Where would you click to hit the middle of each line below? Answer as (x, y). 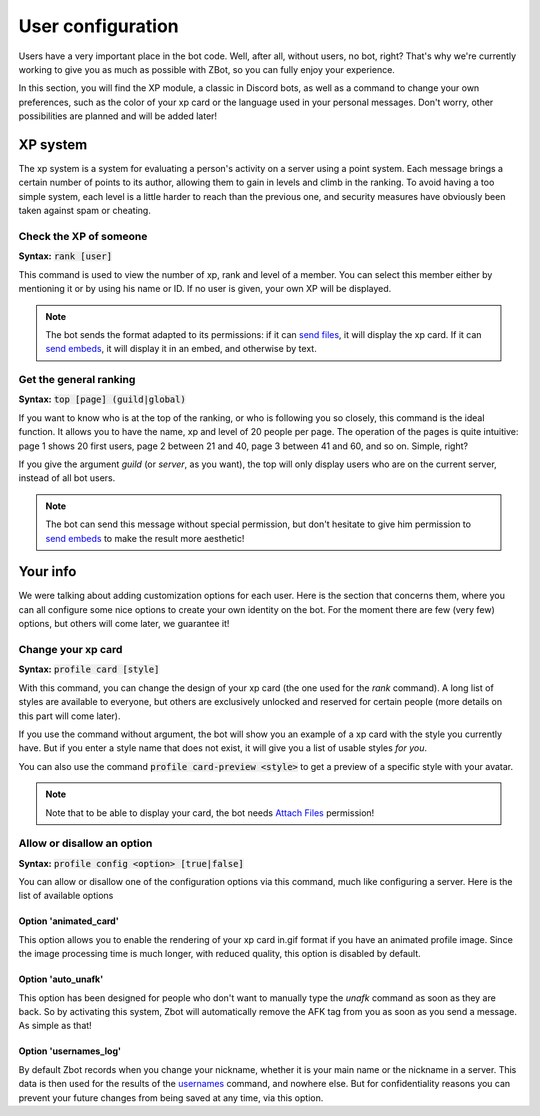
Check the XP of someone (83, 236)
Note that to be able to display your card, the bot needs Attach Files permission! (210, 812)
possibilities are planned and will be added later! (118, 116)
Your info (47, 571)
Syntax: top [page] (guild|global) (102, 399)
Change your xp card (70, 649)
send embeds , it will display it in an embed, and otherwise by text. (181, 349)
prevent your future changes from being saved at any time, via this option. (171, 1097)
